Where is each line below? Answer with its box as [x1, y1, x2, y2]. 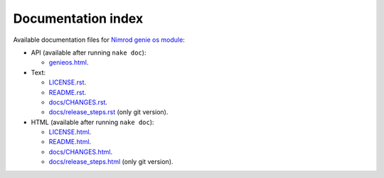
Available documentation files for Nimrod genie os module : [13, 35, 185, 44]
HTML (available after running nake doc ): [31, 118, 154, 126]
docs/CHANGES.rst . [48, 98, 108, 106]
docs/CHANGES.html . [48, 148, 113, 156]
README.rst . [48, 88, 87, 96]
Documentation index [13, 11, 144, 26]
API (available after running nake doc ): [31, 48, 146, 57]
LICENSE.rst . [48, 78, 87, 87]
